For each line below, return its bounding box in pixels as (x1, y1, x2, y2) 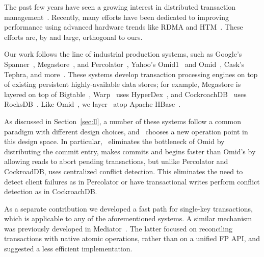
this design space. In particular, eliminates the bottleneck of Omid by (4, 136, 225, 147)
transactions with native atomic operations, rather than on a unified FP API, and (4, 233, 260, 244)
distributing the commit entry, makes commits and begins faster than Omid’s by (4, 146, 256, 156)
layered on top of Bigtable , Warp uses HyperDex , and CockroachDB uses (4, 88, 247, 99)
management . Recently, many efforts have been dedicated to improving (4, 11, 229, 22)
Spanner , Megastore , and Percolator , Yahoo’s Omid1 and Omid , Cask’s (4, 58, 245, 69)
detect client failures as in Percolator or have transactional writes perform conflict (4, 176, 260, 186)
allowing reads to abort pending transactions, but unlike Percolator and (4, 156, 228, 167)
